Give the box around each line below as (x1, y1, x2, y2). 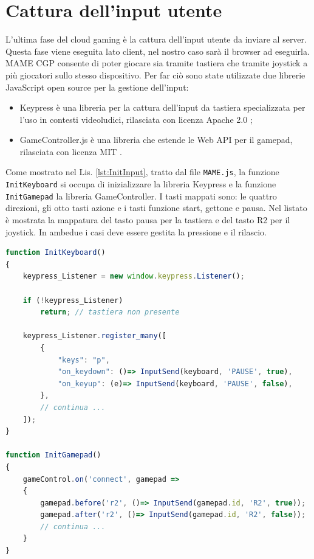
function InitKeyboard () (5, 248, 106, 257)
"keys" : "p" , (57, 355, 110, 364)
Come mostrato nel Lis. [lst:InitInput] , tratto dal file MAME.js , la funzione (5, 165, 279, 178)
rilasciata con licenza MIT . (19, 145, 122, 158)
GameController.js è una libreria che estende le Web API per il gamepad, (19, 133, 293, 146)
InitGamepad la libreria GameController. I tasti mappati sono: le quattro (5, 189, 277, 202)
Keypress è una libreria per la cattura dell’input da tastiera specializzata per (19, 101, 305, 114)
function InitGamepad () (5, 451, 101, 460)
